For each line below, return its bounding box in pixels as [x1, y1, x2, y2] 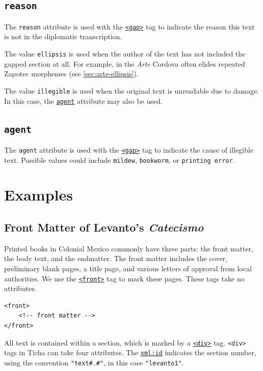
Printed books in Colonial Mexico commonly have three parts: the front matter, [4, 243, 254, 253]
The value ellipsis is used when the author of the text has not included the [4, 48, 246, 59]
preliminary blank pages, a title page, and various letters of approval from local [4, 263, 252, 274]
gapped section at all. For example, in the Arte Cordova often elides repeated [4, 58, 245, 69]
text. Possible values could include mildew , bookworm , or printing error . [4, 154, 235, 165]
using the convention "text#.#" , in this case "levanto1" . [4, 357, 184, 367]
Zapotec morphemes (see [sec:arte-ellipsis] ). [4, 68, 139, 79]
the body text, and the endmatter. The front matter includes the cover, [4, 253, 227, 264]
